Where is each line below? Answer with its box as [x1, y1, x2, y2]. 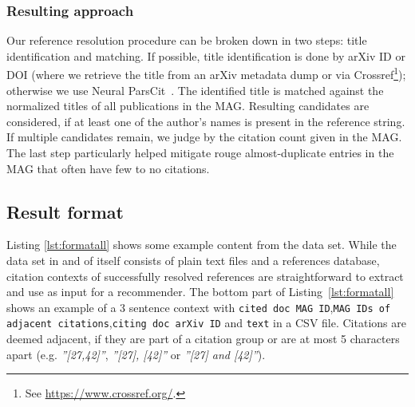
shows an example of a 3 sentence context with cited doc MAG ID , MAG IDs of [6, 298, 391, 315]
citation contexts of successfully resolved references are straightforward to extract [6, 267, 404, 284]
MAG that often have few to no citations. [6, 160, 210, 176]
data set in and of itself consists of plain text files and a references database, [6, 252, 380, 269]
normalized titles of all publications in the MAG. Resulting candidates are [6, 97, 370, 114]
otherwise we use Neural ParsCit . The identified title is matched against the [6, 81, 384, 98]
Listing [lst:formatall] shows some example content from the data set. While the [6, 236, 397, 253]
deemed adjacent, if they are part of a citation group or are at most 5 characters [6, 330, 400, 347]
